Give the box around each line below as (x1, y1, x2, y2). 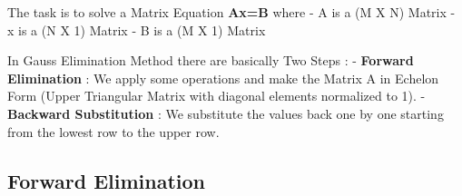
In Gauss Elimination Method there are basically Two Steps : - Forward (7, 51, 414, 70)
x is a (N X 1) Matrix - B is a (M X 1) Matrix (7, 20, 266, 39)
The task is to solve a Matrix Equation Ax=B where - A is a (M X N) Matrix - (7, 3, 456, 21)
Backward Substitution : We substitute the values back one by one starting (7, 103, 444, 122)
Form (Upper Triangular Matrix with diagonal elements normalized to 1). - (7, 86, 426, 105)
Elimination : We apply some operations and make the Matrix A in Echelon (7, 68, 439, 87)
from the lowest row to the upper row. (7, 122, 220, 141)
